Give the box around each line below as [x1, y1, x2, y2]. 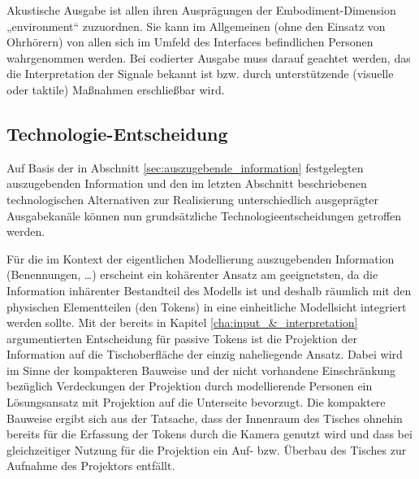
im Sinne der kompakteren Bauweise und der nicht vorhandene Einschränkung [6, 361, 396, 378]
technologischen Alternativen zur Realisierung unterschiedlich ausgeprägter [6, 190, 379, 207]
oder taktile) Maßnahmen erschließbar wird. [6, 81, 225, 98]
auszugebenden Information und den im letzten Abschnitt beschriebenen [6, 175, 367, 192]
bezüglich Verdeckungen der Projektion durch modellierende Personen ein [6, 377, 373, 394]
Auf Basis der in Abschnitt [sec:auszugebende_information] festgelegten [6, 159, 364, 176]
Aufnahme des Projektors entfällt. [6, 457, 175, 474]
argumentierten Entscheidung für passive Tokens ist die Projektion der [6, 329, 357, 346]
